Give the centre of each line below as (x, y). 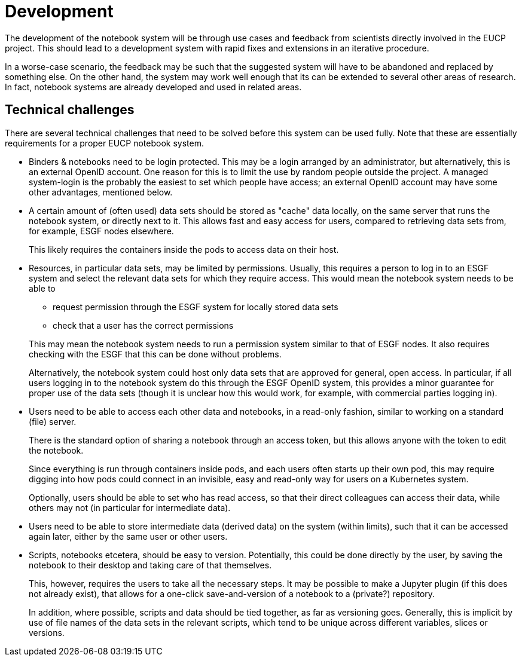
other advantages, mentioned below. (101, 192)
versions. (47, 632)
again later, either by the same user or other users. (128, 536)
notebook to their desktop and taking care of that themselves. (150, 565)
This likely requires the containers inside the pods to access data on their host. (184, 249)
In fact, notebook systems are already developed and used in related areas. (153, 87)
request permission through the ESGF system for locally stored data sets (196, 307)
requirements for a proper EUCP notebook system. (104, 143)
